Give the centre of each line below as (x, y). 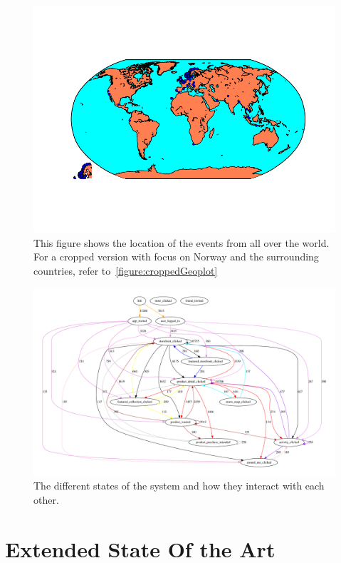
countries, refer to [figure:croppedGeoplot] (126, 270)
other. (46, 499)
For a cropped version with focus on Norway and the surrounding (176, 257)
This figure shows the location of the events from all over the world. (182, 242)
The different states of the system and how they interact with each (179, 486)
